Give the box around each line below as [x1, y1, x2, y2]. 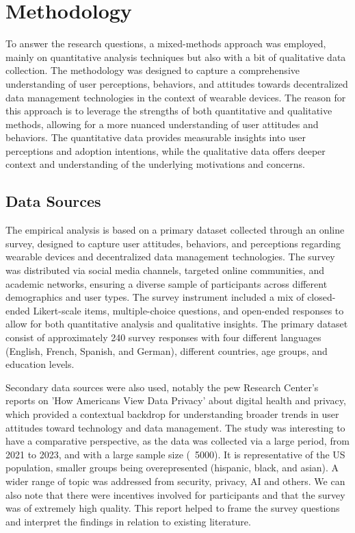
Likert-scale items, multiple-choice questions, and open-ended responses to [33, 303, 344, 317]
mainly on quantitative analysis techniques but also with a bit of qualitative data [5, 49, 346, 64]
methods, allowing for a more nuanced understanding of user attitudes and [5, 116, 319, 131]
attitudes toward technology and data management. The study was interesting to [5, 420, 345, 434]
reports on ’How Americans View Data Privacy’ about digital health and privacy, [5, 393, 346, 408]
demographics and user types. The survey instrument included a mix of [5, 290, 304, 304]
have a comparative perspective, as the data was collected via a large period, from [5, 434, 350, 448]
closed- [307, 290, 336, 304]
